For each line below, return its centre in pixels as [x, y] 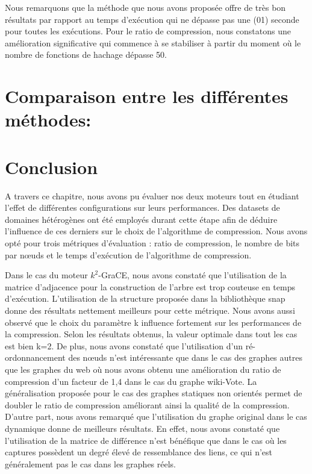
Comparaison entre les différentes [147, 96]
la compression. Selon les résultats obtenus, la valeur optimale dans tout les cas [151, 334]
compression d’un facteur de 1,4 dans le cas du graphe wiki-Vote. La [131, 381]
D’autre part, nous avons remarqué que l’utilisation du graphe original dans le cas [156, 416]
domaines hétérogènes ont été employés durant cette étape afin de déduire [141, 219]
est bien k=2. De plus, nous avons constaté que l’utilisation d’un [124, 345]
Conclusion [51, 167]
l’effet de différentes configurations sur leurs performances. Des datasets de [142, 207]
